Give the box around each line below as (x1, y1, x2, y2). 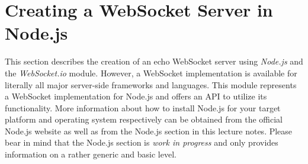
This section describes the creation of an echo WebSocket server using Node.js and (5, 55, 303, 67)
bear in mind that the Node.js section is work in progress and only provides (5, 136, 278, 149)
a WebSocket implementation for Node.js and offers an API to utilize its (5, 90, 267, 102)
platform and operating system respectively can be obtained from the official (5, 113, 283, 126)
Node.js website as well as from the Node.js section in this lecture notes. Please (5, 124, 293, 137)
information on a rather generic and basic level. (5, 148, 177, 160)
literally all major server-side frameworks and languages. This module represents (5, 78, 297, 91)
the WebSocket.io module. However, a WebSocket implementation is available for (5, 66, 297, 79)
